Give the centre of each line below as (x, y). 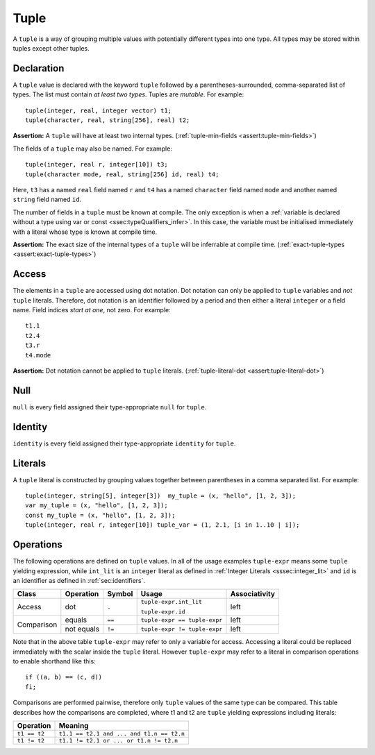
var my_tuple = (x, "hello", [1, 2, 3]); (97, 506)
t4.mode (38, 355)
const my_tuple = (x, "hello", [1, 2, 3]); (100, 515)
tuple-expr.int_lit (172, 602)
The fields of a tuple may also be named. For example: (93, 149)
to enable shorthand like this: (55, 661)
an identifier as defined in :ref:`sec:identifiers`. (79, 580)
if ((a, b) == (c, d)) (64, 677)
